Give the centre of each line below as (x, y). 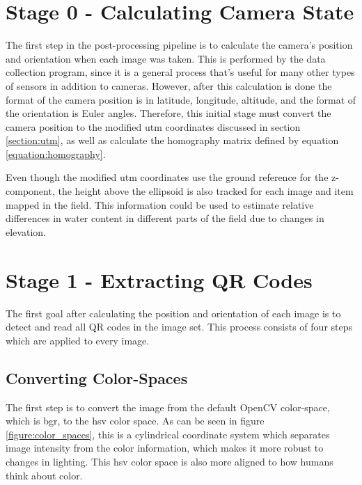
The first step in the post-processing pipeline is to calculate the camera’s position (179, 45)
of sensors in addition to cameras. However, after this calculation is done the (169, 85)
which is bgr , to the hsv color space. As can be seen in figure (135, 421)
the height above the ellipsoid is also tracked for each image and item (206, 191)
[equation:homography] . (56, 153)
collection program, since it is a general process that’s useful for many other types (180, 72)
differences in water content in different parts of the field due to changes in (165, 218)
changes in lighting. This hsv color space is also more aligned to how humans (170, 461)
